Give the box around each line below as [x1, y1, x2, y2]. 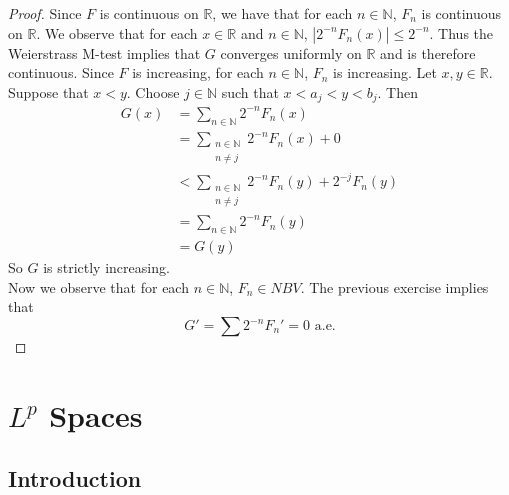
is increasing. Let [333, 62, 437, 83]
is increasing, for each [132, 62, 264, 83]
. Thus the [429, 22, 494, 43]
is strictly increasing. [43, 257, 170, 278]
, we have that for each [212, 3, 353, 23]
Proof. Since [8, 3, 82, 23]
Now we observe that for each [8, 276, 189, 297]
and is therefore [380, 42, 476, 63]
